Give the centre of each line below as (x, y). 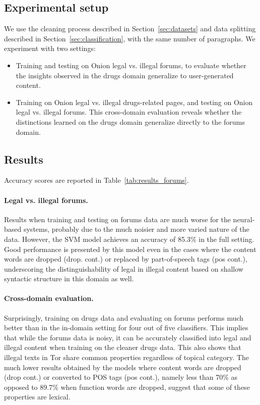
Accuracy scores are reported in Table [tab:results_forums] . (96, 180)
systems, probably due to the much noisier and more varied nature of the (136, 229)
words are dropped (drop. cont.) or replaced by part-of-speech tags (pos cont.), (126, 259)
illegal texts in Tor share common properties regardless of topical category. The (126, 357)
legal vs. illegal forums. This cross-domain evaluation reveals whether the (129, 112)
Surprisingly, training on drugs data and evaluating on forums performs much (124, 317)
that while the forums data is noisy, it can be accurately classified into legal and (128, 337)
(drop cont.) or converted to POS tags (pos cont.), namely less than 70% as (121, 377)
